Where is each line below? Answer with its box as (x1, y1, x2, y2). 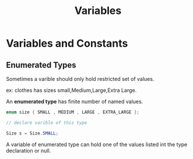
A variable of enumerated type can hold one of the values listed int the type (6, 141, 188, 148)
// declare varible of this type (6, 119, 87, 126)
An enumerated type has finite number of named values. (6, 98, 143, 105)
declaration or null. (6, 147, 51, 154)
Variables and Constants (6, 37, 128, 50)
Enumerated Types (6, 60, 77, 70)
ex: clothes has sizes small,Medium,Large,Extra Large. (6, 87, 137, 94)
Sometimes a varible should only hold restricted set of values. (6, 76, 155, 82)
